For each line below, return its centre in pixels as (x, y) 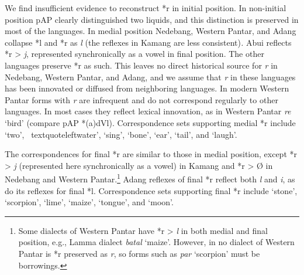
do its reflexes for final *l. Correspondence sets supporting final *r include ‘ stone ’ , (151, 190)
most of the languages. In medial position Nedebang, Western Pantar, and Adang (151, 31)
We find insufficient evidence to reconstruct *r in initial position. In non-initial (146, 8)
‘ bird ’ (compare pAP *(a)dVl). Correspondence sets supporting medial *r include (150, 122)
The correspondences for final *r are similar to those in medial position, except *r (151, 154)
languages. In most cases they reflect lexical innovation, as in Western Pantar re (148, 111)
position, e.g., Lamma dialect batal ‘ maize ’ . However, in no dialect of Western (156, 242)
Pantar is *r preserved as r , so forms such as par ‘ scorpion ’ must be (139, 253)
